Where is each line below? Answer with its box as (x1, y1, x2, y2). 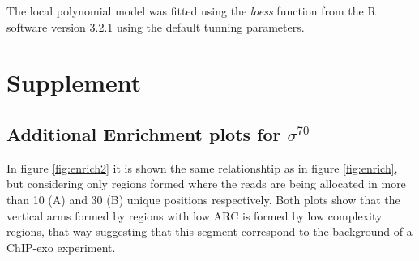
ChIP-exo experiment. (6, 238, 116, 255)
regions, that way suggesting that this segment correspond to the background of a (6, 223, 413, 240)
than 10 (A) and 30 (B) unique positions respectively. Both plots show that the (6, 190, 400, 208)
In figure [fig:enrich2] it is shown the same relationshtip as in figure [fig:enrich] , (6, 159, 398, 176)
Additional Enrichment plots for (6, 121, 281, 146)
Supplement (6, 66, 142, 99)
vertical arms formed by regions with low (6, 207, 210, 224)
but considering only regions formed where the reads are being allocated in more (6, 175, 406, 192)
